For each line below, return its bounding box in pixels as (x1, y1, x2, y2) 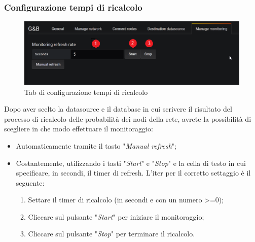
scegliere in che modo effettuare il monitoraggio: (4, 123, 153, 134)
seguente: (16, 177, 45, 188)
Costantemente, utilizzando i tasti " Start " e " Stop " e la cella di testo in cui (16, 157, 246, 168)
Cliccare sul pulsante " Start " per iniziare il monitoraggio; (28, 211, 204, 222)
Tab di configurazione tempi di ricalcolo (24, 86, 148, 97)
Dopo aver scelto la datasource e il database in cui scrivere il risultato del (4, 103, 232, 114)
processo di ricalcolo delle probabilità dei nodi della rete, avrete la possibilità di (4, 113, 251, 124)
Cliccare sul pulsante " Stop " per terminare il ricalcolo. (28, 228, 195, 239)
